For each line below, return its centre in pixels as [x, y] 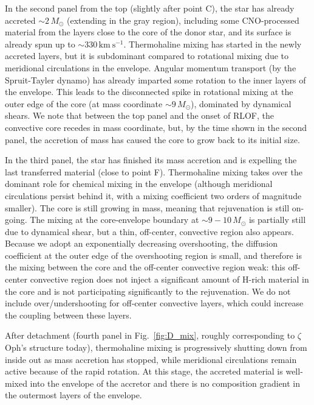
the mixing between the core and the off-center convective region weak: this [145, 267]
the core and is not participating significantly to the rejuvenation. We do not [148, 291]
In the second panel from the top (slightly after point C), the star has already [150, 8]
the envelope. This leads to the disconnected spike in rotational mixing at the [149, 92]
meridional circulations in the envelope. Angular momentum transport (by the [151, 67]
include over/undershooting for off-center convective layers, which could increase [154, 303]
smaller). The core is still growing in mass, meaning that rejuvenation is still [147, 207]
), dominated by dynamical [241, 103]
